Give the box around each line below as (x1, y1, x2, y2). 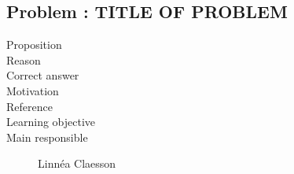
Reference (6, 98, 53, 114)
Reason (6, 51, 41, 68)
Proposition (6, 36, 62, 53)
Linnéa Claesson (38, 155, 116, 172)
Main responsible (6, 128, 88, 145)
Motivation (6, 82, 59, 98)
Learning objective (6, 113, 96, 130)
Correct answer (6, 67, 79, 83)
